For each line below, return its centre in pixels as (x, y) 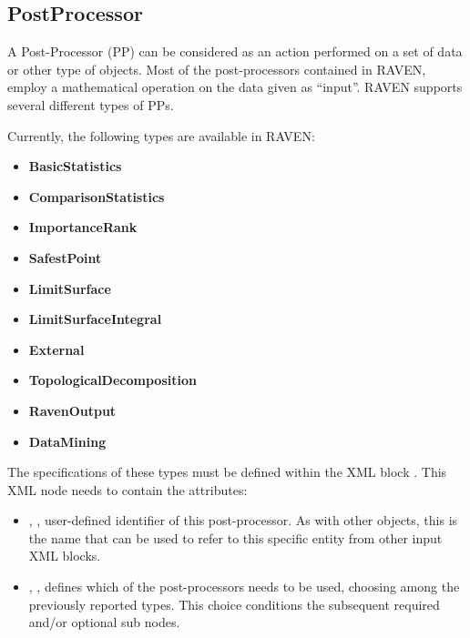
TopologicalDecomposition (112, 380)
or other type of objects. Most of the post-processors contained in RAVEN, (217, 69)
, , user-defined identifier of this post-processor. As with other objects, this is (243, 520)
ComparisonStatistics (97, 196)
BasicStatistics (75, 166)
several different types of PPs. (91, 104)
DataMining (67, 441)
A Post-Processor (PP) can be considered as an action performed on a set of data (235, 51)
